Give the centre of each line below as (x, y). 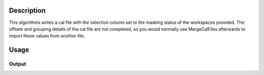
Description (27, 10)
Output (18, 64)
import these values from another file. (47, 36)
